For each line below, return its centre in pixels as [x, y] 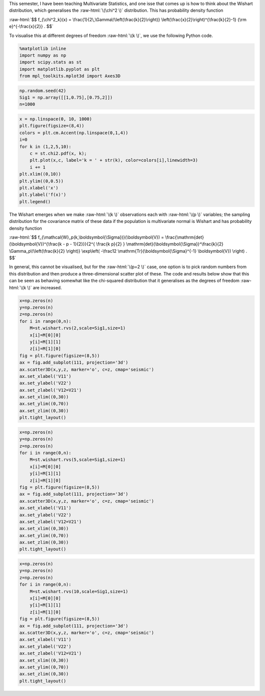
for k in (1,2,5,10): [45, 147]
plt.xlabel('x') [39, 188]
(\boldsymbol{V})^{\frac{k [36, 244]
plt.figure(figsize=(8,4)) [52, 126]
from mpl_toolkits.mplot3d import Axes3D [70, 76]
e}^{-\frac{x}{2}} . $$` [31, 27]
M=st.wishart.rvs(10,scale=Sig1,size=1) [79, 591]
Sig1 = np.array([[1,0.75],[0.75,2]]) [66, 98]
